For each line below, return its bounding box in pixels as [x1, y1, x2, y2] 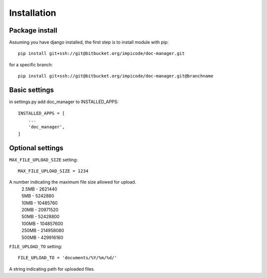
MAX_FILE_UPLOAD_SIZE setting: [9, 157, 78, 162]
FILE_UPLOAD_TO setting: [9, 243, 62, 249]
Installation [9, 7, 56, 18]
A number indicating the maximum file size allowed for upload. [9, 179, 136, 185]
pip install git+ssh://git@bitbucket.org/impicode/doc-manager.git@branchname [18, 73, 214, 79]
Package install [9, 26, 57, 35]
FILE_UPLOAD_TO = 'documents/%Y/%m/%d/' [18, 255, 117, 261]
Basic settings [9, 86, 54, 94]
